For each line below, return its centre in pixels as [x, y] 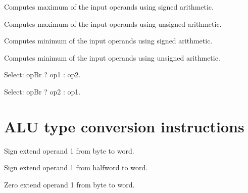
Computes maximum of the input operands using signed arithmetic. [109, 7]
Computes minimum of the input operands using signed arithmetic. [108, 41]
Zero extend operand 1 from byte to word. [69, 184]
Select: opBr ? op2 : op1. [42, 91]
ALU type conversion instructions [124, 126]
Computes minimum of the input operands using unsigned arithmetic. [112, 57]
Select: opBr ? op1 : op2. [42, 75]
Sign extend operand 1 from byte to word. [69, 150]
